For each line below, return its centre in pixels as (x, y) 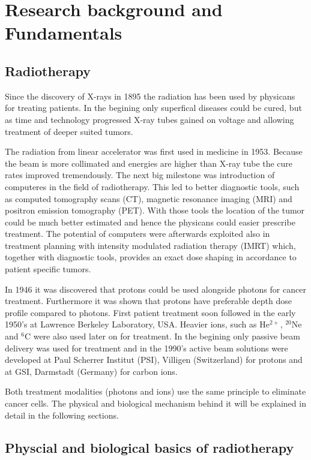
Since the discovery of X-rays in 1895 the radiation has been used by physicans (150, 96)
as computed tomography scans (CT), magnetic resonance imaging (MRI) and (149, 198)
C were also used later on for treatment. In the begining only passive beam (162, 336)
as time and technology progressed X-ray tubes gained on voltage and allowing (149, 119)
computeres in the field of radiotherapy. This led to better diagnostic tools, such (152, 186)
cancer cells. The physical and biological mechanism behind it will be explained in (155, 403)
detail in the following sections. (62, 415)
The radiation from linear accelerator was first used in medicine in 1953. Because (154, 151)
